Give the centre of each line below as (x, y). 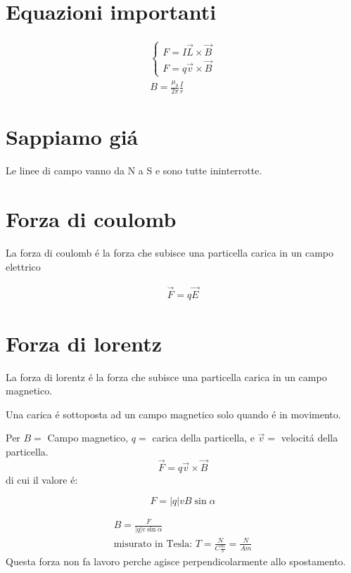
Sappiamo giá (72, 137)
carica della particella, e (203, 438)
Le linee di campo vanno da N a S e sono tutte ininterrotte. (134, 170)
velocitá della (309, 438)
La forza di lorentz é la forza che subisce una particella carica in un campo (166, 376)
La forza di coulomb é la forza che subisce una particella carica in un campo (170, 253)
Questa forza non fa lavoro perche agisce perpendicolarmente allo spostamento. (176, 561)
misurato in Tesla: (153, 544)
